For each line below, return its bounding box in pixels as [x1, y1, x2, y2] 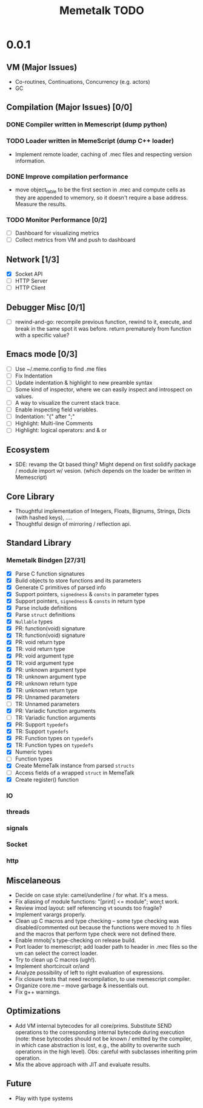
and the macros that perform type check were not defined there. [15, 931, 177, 938]
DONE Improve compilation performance [6, 172, 128, 181]
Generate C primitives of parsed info [15, 583, 106, 591]
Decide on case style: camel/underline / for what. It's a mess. [15, 892, 168, 899]
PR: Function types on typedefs [15, 735, 94, 742]
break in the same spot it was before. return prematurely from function [15, 325, 192, 332]
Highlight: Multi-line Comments [15, 420, 93, 427]
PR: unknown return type [15, 680, 78, 687]
